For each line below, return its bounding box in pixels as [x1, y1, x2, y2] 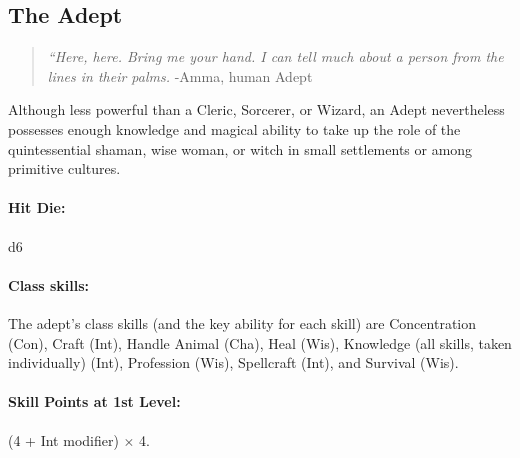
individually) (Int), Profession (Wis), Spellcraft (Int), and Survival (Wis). [8, 352, 459, 373]
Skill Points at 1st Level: [8, 391, 181, 412]
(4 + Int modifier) [8, 429, 119, 450]
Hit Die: [8, 197, 66, 218]
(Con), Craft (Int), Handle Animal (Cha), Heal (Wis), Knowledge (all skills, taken [8, 332, 512, 353]
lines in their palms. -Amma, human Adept [47, 65, 313, 86]
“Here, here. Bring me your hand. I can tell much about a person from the [47, 46, 504, 67]
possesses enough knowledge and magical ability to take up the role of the [8, 118, 461, 139]
